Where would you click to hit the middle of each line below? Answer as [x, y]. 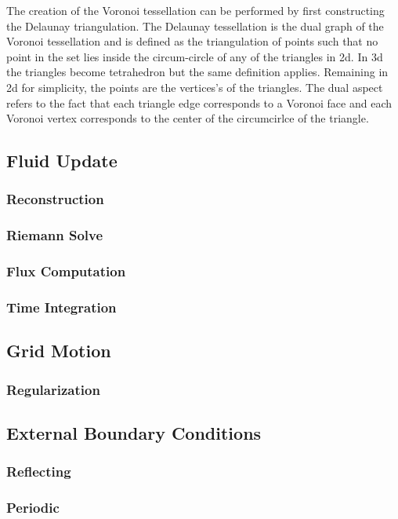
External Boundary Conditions [134, 432]
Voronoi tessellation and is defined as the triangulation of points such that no [192, 41]
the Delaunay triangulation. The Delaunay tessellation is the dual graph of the [195, 26]
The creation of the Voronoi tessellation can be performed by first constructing [195, 10]
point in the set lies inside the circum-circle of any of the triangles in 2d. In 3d [195, 56]
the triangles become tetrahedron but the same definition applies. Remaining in [197, 72]
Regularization [53, 389]
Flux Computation [66, 271]
